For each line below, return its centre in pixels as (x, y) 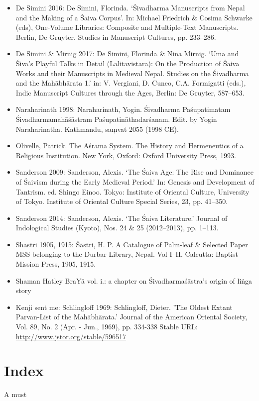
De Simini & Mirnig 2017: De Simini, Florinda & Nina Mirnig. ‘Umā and (127, 53)
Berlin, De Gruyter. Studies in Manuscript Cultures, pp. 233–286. (116, 37)
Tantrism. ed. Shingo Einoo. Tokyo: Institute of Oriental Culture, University (132, 191)
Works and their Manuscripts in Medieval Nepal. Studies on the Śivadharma (132, 73)
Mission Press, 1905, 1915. (56, 264)
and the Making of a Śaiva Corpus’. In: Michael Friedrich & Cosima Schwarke (134, 17)
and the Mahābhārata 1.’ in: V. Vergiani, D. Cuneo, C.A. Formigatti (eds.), (131, 83)
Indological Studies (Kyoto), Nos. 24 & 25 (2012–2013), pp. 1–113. (117, 228)
